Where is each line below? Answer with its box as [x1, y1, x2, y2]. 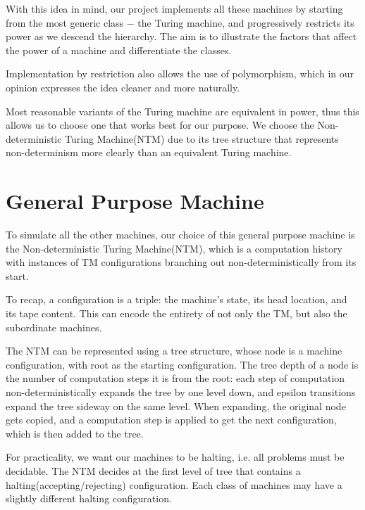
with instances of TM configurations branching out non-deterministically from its [6, 255, 357, 269]
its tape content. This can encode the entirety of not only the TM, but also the [6, 306, 347, 321]
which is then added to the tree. [6, 426, 144, 440]
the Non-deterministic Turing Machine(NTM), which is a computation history [6, 241, 342, 255]
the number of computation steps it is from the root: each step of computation [6, 371, 345, 385]
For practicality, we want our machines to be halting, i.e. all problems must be [6, 450, 345, 464]
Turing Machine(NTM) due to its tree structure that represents [65, 131, 339, 146]
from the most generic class [6, 15, 124, 30]
